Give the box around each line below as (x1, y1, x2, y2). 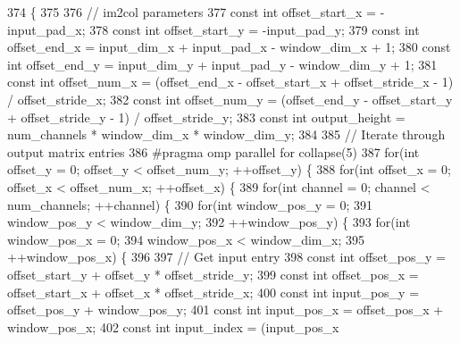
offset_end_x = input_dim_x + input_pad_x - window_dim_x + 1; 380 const (7, 38, 451, 56)
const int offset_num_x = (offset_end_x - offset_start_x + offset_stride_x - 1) (7, 72, 454, 91)
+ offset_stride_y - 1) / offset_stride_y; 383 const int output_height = (7, 107, 406, 126)
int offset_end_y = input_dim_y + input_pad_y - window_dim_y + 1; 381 (7, 54, 438, 73)
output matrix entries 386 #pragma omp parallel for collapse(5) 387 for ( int (7, 142, 420, 161)
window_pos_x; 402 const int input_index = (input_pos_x (7, 317, 339, 336)
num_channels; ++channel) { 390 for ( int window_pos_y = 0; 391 (7, 195, 372, 213)
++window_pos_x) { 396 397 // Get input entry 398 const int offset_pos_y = (7, 247, 446, 266)
